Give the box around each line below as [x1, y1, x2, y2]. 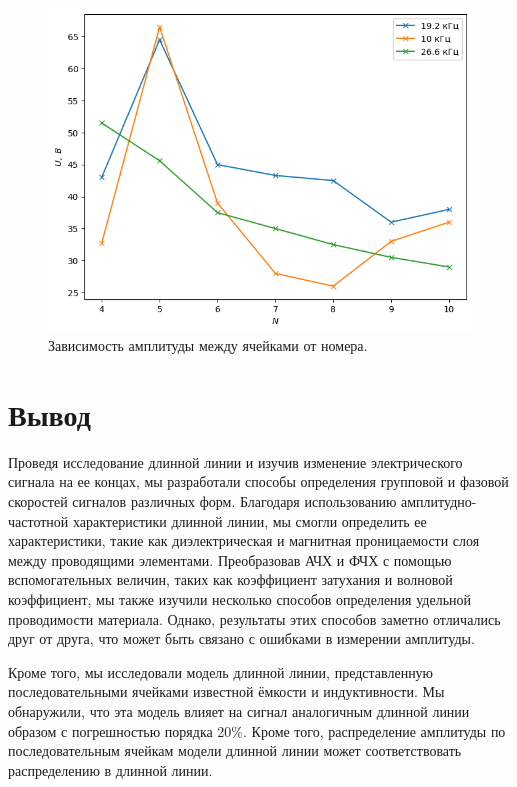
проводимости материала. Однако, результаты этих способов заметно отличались [8, 608, 501, 629]
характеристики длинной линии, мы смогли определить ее [72, 510, 427, 531]
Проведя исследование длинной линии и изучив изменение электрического [8, 451, 463, 472]
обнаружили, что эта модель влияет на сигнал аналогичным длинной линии [8, 700, 470, 721]
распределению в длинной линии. [8, 759, 213, 780]
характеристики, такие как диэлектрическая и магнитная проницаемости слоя [8, 530, 480, 551]
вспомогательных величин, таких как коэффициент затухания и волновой [8, 569, 453, 590]
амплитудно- [401, 491, 477, 512]
